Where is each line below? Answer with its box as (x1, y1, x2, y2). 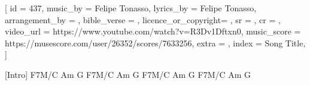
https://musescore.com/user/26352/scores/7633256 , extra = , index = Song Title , (5, 36, 306, 49)
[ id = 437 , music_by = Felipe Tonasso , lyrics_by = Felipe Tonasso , (5, 2, 257, 14)
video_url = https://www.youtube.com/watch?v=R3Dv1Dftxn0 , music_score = (5, 25, 301, 37)
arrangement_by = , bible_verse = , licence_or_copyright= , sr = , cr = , (5, 13, 281, 26)
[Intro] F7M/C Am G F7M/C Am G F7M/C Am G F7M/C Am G (5, 68, 251, 80)
